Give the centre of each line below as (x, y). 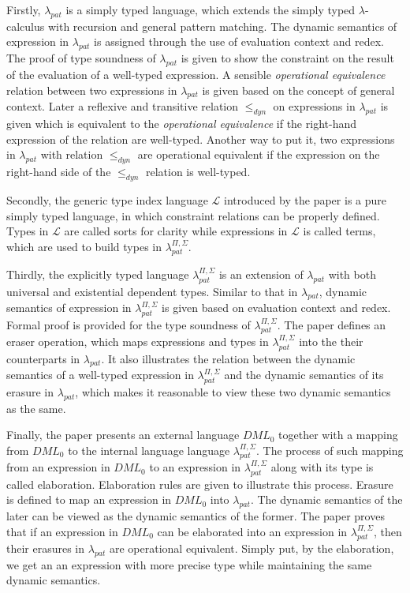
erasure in (30, 391)
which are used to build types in (84, 246)
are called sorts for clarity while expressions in (176, 231)
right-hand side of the (59, 172)
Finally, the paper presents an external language (123, 435)
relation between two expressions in (92, 90)
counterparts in (43, 358)
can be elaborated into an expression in (252, 531)
